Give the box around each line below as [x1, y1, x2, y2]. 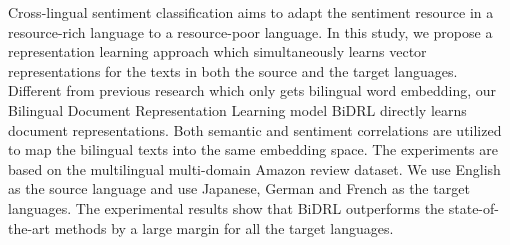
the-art [8, 217, 51, 238]
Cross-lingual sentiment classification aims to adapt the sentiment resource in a [8, 2, 494, 22]
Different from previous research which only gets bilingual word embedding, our [8, 80, 496, 101]
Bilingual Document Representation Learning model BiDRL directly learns [8, 99, 467, 120]
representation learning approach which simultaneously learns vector [8, 41, 427, 62]
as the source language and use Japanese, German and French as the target [8, 178, 470, 199]
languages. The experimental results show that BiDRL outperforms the [8, 197, 445, 218]
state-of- [448, 197, 499, 218]
